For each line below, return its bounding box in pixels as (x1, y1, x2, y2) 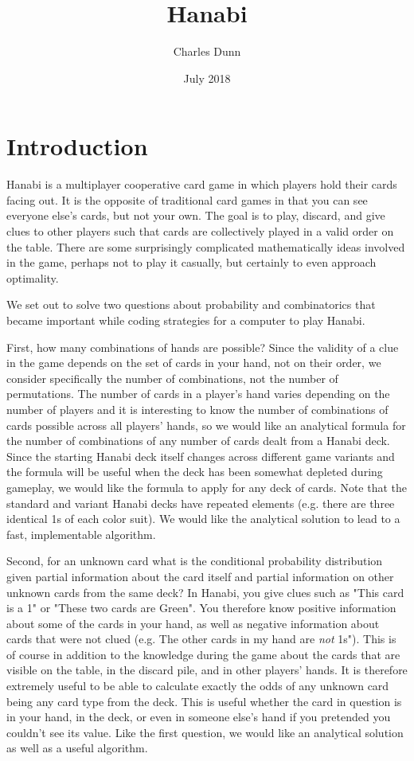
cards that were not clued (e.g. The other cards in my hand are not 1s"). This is (6, 630, 396, 647)
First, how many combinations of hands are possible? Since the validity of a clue (6, 338, 399, 355)
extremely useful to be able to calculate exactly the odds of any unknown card (6, 677, 389, 694)
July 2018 (183, 69, 231, 86)
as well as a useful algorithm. (6, 740, 148, 756)
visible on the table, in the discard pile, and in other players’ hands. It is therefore (6, 661, 408, 678)
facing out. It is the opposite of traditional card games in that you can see (6, 191, 368, 208)
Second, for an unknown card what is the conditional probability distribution (6, 552, 383, 569)
